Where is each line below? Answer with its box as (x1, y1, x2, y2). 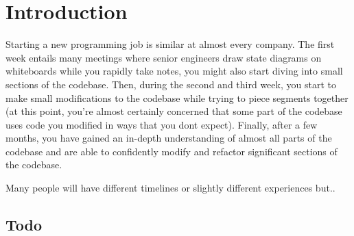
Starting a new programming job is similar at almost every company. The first (5, 37, 335, 51)
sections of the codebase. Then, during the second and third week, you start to (5, 77, 336, 91)
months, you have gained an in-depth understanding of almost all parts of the (5, 131, 332, 145)
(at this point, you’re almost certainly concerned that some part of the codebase (5, 104, 342, 118)
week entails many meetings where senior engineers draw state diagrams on (5, 50, 322, 64)
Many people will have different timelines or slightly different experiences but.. (5, 181, 335, 195)
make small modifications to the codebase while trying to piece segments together (5, 90, 349, 105)
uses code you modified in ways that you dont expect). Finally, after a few (5, 117, 318, 131)
